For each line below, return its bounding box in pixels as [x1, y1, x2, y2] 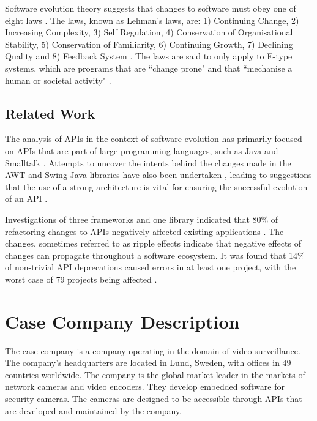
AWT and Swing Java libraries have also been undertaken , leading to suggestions [5, 168, 312, 181]
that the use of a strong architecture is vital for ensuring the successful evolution [5, 180, 308, 193]
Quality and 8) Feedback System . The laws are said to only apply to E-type [5, 50, 293, 62]
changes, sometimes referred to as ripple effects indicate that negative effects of [5, 237, 301, 250]
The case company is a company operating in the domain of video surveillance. [5, 344, 300, 357]
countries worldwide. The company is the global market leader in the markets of [5, 368, 305, 381]
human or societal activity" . [5, 73, 111, 86]
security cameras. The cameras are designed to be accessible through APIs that [5, 392, 302, 404]
